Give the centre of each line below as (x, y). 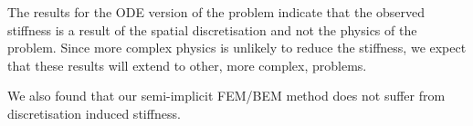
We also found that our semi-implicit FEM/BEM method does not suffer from (226, 96)
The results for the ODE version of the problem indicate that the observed (216, 12)
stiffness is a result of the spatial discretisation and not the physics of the (212, 29)
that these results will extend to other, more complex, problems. (187, 65)
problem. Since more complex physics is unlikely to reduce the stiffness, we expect (237, 48)
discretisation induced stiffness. (94, 113)
